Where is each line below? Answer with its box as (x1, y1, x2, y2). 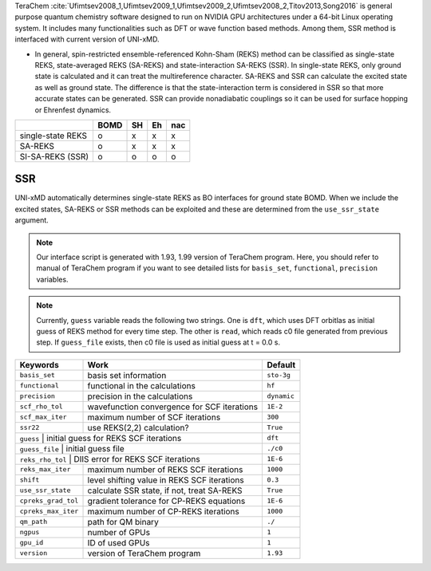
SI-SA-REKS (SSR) (19, 151, 89, 162)
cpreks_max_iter (19, 507, 79, 516)
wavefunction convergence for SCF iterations (87, 401, 259, 412)
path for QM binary (87, 516, 159, 527)
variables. (36, 274, 69, 284)
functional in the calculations (87, 380, 196, 391)
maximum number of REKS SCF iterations (87, 463, 243, 475)
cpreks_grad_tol (19, 497, 79, 506)
